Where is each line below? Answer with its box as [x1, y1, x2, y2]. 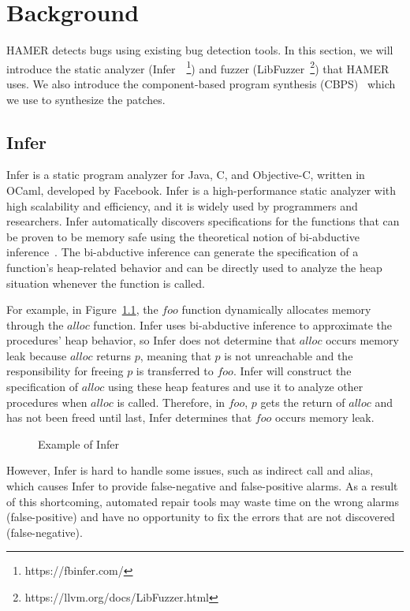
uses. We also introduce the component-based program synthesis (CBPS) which [6, 75, 396, 91]
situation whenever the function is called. [6, 274, 205, 291]
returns [96, 347, 131, 363]
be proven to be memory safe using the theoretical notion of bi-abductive [6, 228, 360, 244]
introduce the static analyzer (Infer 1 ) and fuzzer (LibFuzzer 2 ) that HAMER [6, 58, 389, 76]
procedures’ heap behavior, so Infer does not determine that [6, 332, 296, 348]
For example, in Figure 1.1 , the [6, 301, 158, 318]
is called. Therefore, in [117, 393, 225, 410]
